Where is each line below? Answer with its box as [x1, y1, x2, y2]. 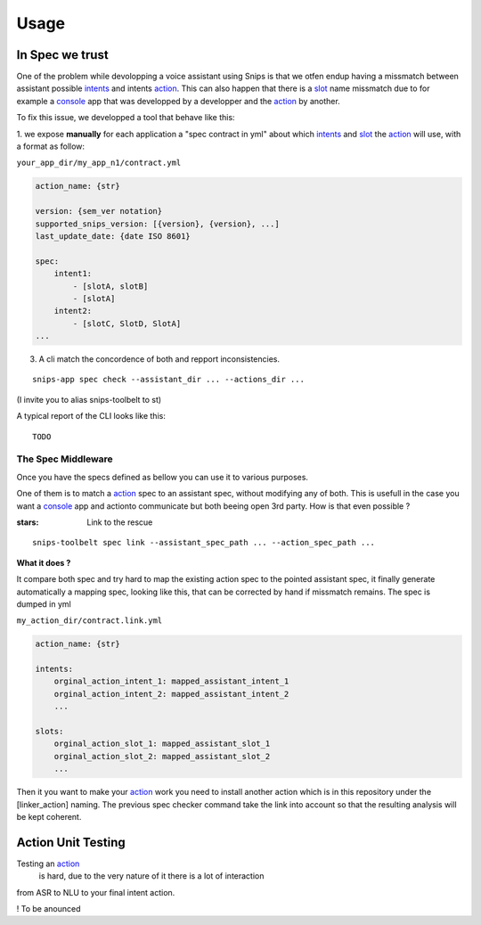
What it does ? [16, 557, 71, 568]
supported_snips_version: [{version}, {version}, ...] [35, 218, 280, 229]
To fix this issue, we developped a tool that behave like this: [16, 112, 235, 123]
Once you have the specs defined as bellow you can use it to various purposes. [16, 471, 309, 482]
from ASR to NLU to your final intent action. [16, 887, 175, 897]
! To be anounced [16, 904, 81, 914]
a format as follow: [16, 141, 85, 151]
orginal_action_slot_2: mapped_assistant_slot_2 [53, 751, 271, 761]
